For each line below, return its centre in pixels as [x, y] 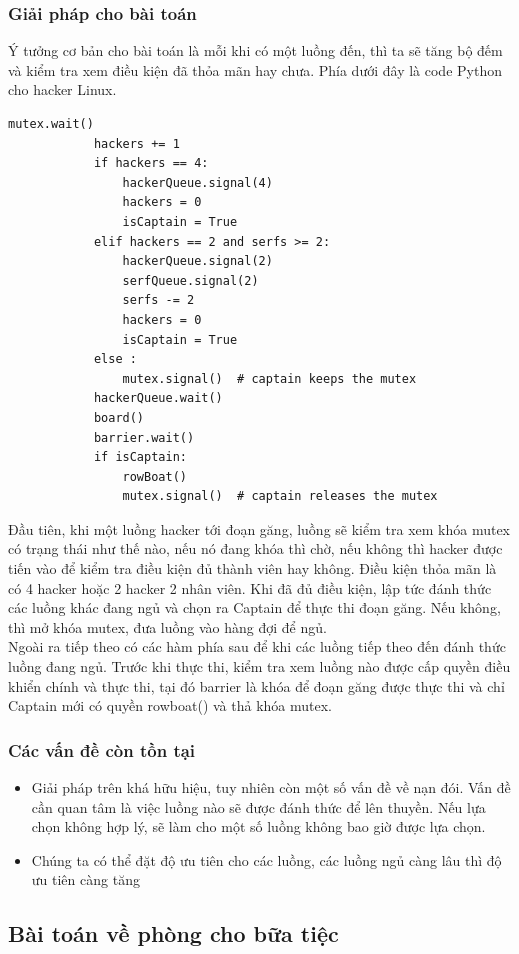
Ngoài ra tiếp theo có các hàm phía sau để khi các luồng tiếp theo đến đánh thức [257, 646]
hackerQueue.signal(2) [197, 261]
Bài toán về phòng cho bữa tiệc [173, 933]
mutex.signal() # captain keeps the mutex [269, 378]
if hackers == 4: [151, 163]
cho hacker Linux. [62, 89]
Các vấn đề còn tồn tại [102, 749]
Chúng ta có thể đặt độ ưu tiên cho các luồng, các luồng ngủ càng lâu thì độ [266, 859]
